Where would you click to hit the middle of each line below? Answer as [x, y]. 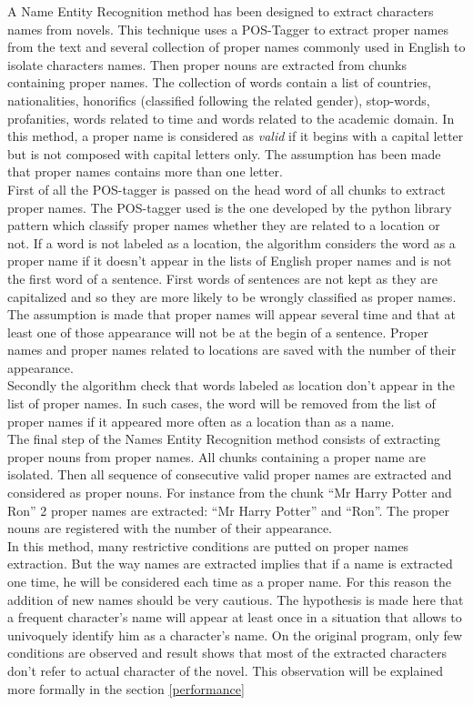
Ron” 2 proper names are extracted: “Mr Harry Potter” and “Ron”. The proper [228, 510]
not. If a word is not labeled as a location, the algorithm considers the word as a [231, 242]
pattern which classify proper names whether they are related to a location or [224, 225]
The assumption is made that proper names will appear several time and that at [231, 314]
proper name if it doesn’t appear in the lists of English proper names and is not [230, 261]
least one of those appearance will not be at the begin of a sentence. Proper [218, 332]
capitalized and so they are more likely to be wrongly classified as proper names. [232, 296]
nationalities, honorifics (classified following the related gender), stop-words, [219, 100]
